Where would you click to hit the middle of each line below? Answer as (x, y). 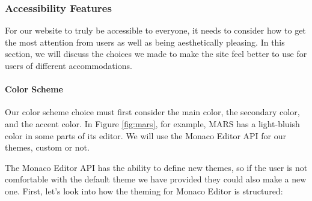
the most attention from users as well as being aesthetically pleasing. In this (145, 42)
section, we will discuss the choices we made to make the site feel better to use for (156, 54)
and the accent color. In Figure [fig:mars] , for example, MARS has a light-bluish (152, 123)
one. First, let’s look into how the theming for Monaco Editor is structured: (144, 190)
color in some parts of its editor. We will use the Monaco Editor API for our (145, 135)
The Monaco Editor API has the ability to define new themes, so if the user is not (156, 167)
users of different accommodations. (69, 65)
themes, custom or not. (47, 147)
